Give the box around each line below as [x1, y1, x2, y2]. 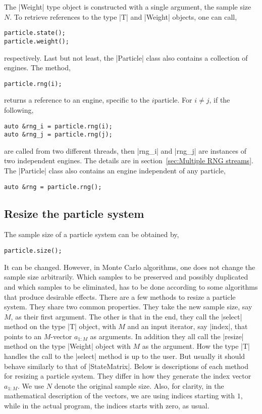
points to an [4, 331, 41, 341]
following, [4, 104, 34, 115]
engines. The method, [4, 62, 71, 73]
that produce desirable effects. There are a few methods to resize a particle [4, 291, 236, 302]
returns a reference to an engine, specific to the [4, 95, 150, 105]
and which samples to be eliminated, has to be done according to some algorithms [4, 281, 258, 292]
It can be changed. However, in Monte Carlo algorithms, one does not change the [4, 261, 255, 272]
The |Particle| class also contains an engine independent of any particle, [4, 165, 226, 176]
